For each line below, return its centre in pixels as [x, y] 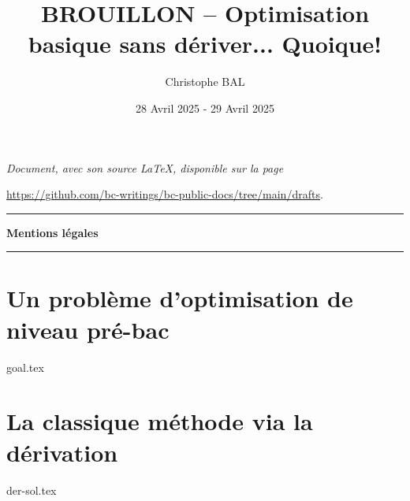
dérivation [62, 452]
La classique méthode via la [160, 421]
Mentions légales [52, 232]
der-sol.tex [32, 490]
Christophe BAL [205, 82]
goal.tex [25, 367]
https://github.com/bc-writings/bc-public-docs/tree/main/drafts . [165, 194]
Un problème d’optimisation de [180, 298]
